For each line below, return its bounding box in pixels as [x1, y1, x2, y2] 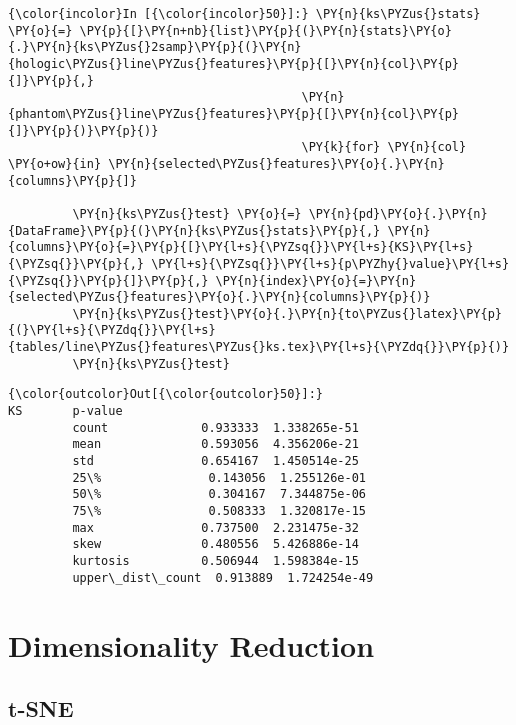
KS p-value [8, 404, 123, 419]
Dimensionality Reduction [8, 624, 375, 665]
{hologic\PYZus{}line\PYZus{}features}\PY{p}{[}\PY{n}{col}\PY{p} [8, 56, 460, 71]
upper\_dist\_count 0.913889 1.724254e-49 [72, 570, 374, 585]
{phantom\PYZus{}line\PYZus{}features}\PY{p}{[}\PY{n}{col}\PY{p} [8, 106, 460, 121]
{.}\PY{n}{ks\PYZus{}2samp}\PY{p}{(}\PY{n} [8, 40, 302, 55]
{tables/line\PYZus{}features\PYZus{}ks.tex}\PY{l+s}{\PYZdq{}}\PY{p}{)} [8, 340, 510, 355]
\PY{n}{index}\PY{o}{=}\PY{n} [215, 273, 417, 288]
